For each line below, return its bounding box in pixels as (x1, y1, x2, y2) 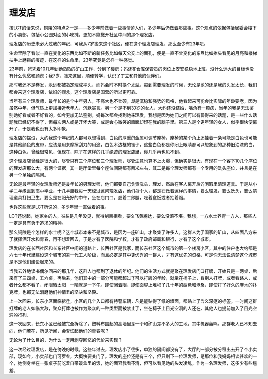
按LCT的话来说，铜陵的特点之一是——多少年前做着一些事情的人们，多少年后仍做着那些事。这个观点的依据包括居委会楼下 (9, 25, 257, 31)
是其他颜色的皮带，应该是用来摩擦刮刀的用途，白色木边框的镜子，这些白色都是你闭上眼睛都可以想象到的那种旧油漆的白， (9, 142, 257, 148)
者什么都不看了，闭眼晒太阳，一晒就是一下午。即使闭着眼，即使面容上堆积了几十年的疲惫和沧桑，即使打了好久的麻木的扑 (9, 282, 257, 288)
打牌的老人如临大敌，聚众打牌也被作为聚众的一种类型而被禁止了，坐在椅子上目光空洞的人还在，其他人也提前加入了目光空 (9, 305, 257, 311)
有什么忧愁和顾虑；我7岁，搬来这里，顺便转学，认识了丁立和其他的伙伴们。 (9, 72, 164, 79)
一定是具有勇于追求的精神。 (9, 220, 66, 226)
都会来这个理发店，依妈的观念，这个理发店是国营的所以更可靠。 (9, 89, 140, 95)
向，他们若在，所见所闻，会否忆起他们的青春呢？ (9, 328, 109, 334)
